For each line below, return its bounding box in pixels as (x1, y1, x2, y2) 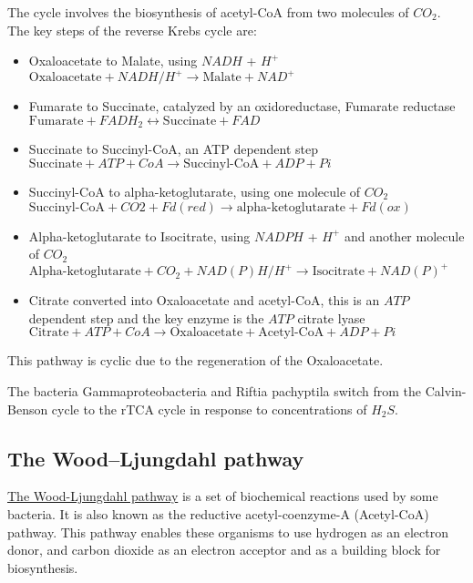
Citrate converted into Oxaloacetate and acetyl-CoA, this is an (28, 291, 380, 310)
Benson (7, 399, 48, 418)
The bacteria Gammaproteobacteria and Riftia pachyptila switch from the (7, 381, 421, 400)
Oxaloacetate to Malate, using (28, 51, 198, 70)
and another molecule (344, 226, 465, 245)
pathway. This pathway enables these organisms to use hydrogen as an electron (7, 522, 449, 541)
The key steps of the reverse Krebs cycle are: (7, 20, 257, 39)
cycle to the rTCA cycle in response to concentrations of (51, 399, 367, 418)
